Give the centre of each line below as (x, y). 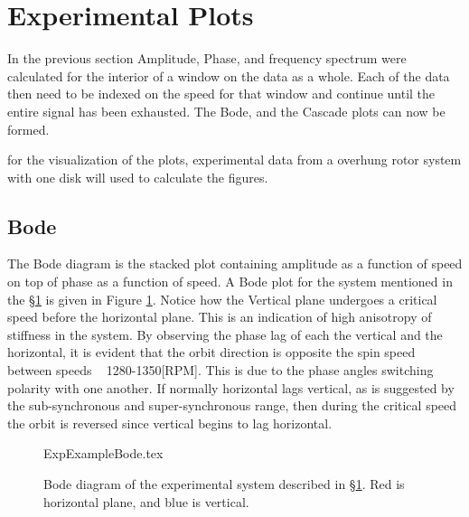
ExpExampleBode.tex (103, 453)
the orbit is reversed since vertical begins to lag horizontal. (170, 423)
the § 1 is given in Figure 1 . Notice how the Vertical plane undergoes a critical (222, 299)
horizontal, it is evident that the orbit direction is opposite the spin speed (211, 352)
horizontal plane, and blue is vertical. (146, 501)
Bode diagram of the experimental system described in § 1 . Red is (224, 484)
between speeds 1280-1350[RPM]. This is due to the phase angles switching (220, 370)
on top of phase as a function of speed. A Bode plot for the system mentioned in (230, 282)
